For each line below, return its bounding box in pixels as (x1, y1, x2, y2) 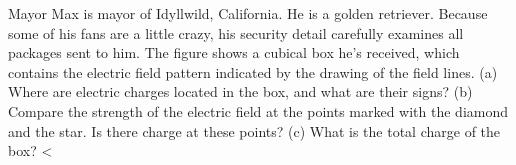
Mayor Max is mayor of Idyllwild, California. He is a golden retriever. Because (8, 3, 488, 23)
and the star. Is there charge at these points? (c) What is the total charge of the (8, 120, 501, 141)
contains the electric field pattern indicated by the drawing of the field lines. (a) (8, 61, 498, 82)
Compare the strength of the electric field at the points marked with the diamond (8, 100, 509, 121)
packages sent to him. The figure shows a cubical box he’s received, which (8, 42, 460, 63)
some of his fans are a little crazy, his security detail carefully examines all (8, 22, 464, 43)
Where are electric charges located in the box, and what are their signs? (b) (8, 81, 473, 102)
